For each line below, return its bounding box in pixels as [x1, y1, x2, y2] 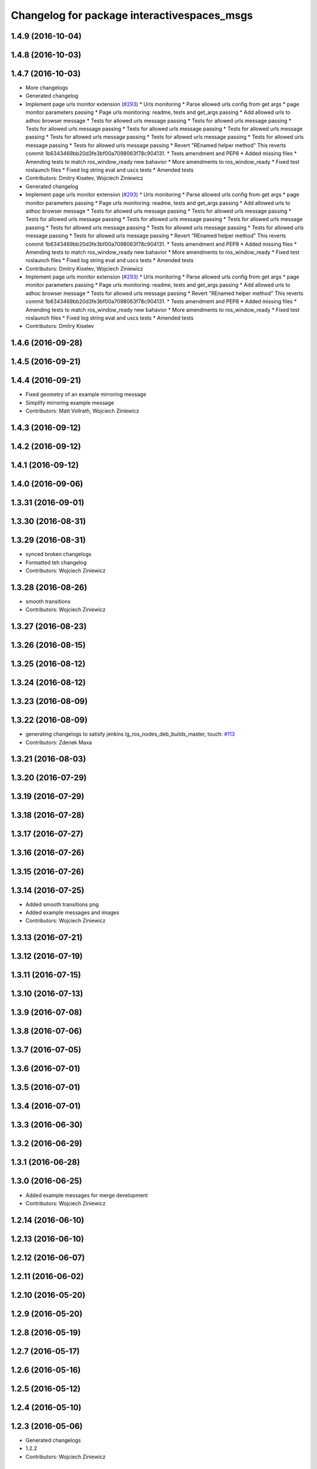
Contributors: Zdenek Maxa [25, 739, 92, 746]
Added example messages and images [25, 909, 120, 916]
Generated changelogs [25, 1437, 82, 1444]
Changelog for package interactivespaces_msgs [11, 9, 253, 22]
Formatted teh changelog [25, 559, 87, 566]
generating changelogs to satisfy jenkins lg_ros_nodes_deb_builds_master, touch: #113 [25, 730, 235, 737]
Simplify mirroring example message [25, 399, 114, 406]
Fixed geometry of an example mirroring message [25, 391, 147, 398]
